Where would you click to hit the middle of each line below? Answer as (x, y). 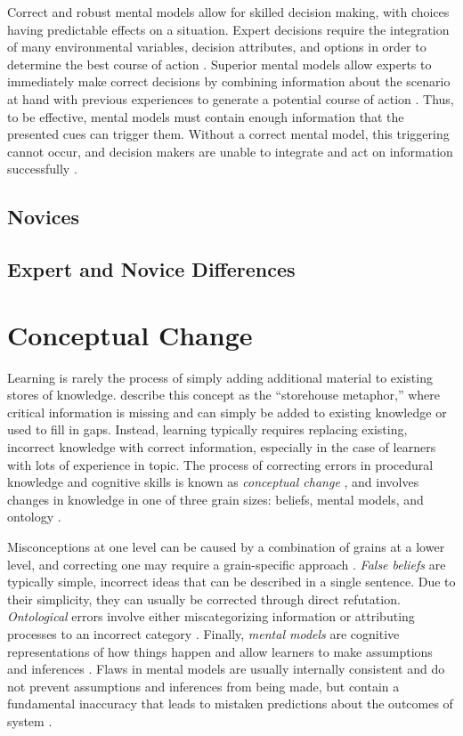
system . (30, 720)
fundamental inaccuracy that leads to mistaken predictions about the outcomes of (230, 704)
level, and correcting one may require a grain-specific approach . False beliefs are (227, 564)
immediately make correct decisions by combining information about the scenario (229, 81)
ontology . (34, 517)
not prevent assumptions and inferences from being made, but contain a (203, 686)
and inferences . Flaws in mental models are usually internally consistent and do (226, 669)
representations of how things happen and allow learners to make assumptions (220, 651)
